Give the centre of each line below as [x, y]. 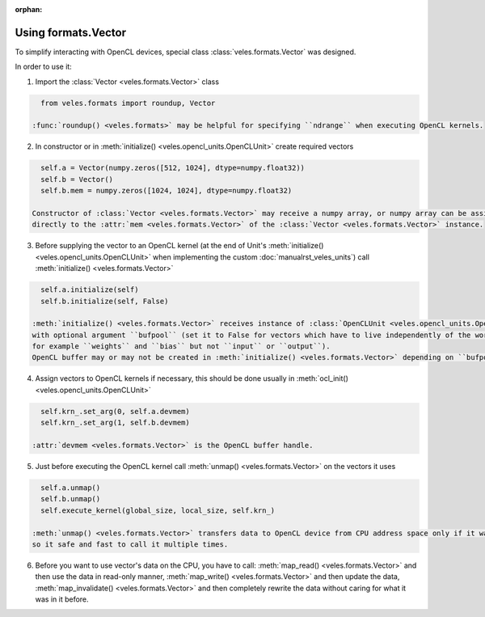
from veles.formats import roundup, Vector [128, 103]
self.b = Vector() [77, 179]
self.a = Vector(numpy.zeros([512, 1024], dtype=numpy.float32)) [173, 168]
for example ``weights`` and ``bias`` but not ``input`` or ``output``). [181, 347]
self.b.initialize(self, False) [105, 301]
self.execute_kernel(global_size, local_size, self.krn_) [158, 510]
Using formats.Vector [71, 32]
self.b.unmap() [71, 499]
